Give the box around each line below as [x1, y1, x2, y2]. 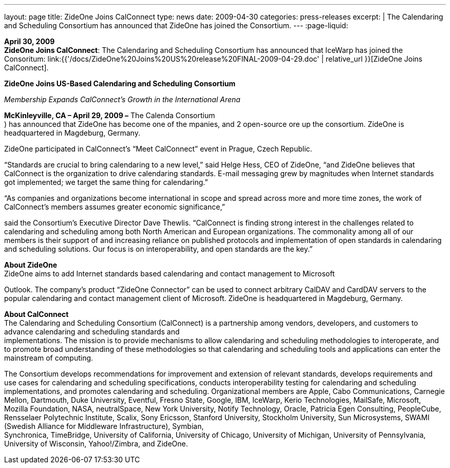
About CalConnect [4, 310, 69, 319]
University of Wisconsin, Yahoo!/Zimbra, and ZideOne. [4, 439, 188, 448]
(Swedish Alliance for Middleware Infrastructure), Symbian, [4, 422, 204, 430]
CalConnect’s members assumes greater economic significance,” [4, 202, 225, 211]
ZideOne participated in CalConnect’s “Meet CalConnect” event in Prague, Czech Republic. [4, 144, 312, 153]
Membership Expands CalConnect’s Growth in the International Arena [4, 95, 240, 104]
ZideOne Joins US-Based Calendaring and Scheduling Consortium [4, 79, 236, 88]
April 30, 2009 [4, 37, 55, 46]
